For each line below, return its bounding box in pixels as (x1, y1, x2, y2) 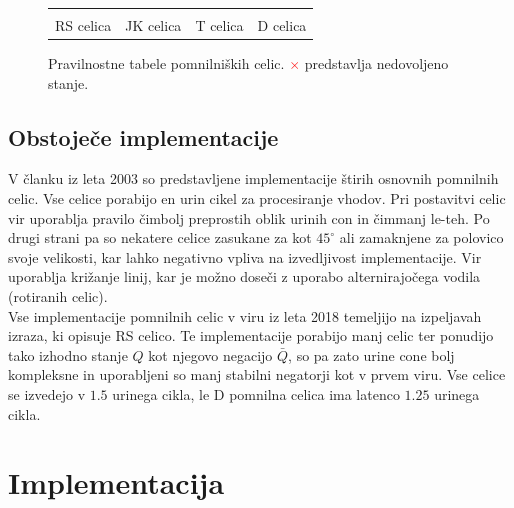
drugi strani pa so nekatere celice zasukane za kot (8, 227, 312, 248)
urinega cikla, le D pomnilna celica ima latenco (112, 384, 400, 405)
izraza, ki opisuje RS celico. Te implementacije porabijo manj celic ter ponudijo (8, 325, 494, 346)
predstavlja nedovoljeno (304, 53, 449, 74)
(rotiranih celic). (8, 286, 108, 307)
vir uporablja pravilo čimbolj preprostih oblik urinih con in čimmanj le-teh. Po (8, 207, 490, 228)
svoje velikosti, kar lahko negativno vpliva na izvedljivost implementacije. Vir (8, 246, 482, 267)
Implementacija (8, 462, 225, 503)
